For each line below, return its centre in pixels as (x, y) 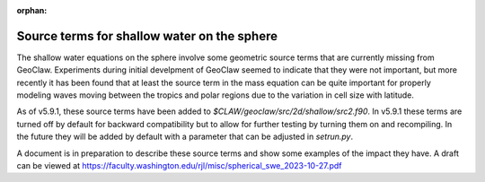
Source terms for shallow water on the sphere (147, 36)
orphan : (32, 10)
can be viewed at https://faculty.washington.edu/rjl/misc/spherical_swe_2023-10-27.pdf (179, 166)
